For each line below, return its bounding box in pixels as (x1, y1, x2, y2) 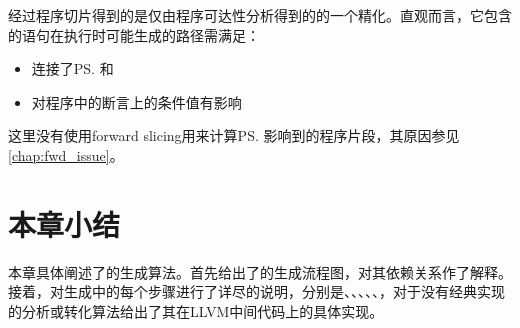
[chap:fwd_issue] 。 (8, 144, 124, 165)
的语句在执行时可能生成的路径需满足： (8, 24, 260, 45)
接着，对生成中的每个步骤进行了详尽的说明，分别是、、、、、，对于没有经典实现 (8, 281, 505, 302)
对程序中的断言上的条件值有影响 (31, 91, 242, 112)
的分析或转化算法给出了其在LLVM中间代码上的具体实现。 (8, 300, 384, 321)
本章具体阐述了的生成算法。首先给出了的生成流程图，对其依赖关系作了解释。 (8, 261, 512, 282)
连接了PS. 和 (31, 58, 114, 79)
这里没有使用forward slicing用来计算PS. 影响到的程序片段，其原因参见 (8, 125, 460, 146)
